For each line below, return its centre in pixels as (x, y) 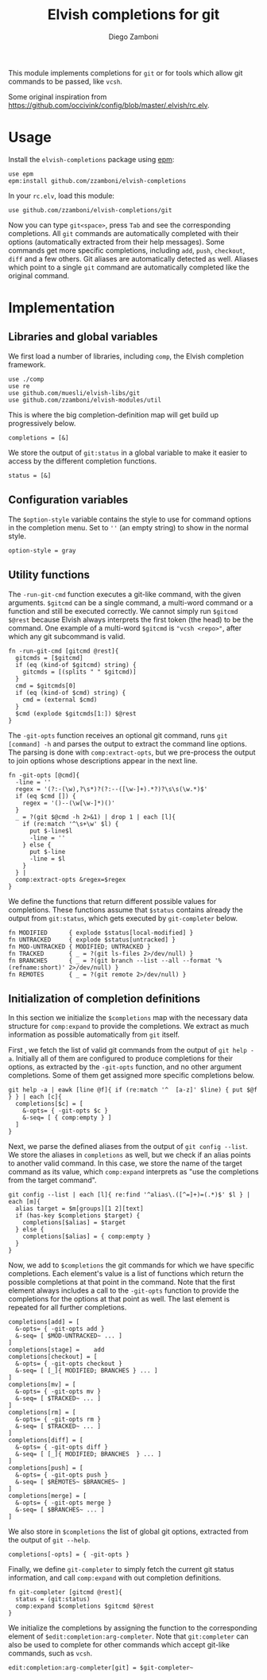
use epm (21, 174)
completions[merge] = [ (48, 1496)
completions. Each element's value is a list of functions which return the (126, 1274)
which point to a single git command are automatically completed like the (129, 267)
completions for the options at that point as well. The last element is (119, 1299)
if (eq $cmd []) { (46, 796)
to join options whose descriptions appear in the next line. (103, 760)
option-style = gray (43, 550)
